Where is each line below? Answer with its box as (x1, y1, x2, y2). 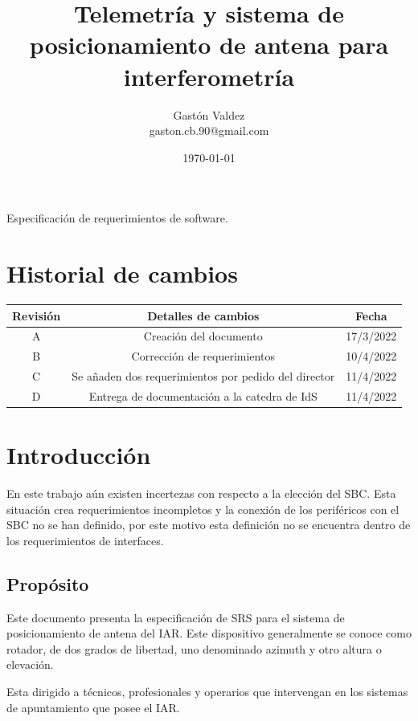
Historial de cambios (6, 257, 238, 290)
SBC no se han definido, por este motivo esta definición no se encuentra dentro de (6, 516, 411, 533)
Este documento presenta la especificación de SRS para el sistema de (6, 609, 345, 625)
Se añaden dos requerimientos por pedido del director (72, 368, 335, 385)
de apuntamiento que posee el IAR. (6, 699, 180, 715)
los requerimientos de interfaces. (6, 532, 164, 548)
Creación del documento (143, 328, 263, 344)
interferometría (123, 59, 295, 92)
